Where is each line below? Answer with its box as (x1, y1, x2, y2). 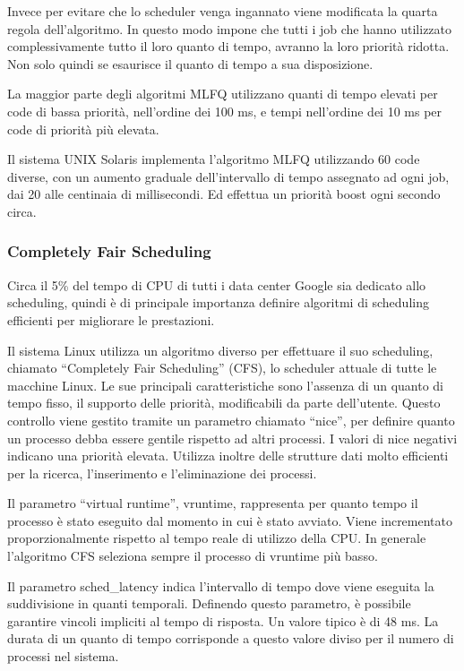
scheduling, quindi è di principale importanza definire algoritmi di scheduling (7, 293, 429, 312)
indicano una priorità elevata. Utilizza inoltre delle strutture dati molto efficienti (7, 446, 449, 465)
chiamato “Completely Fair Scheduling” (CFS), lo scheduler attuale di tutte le (7, 358, 437, 377)
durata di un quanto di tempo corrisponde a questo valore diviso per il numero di (7, 629, 454, 648)
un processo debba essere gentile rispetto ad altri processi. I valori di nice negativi (7, 428, 458, 447)
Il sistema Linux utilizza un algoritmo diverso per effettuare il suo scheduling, (7, 340, 434, 359)
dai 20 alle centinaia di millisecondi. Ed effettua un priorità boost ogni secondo (7, 185, 441, 203)
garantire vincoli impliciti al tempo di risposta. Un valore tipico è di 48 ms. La (7, 611, 439, 630)
